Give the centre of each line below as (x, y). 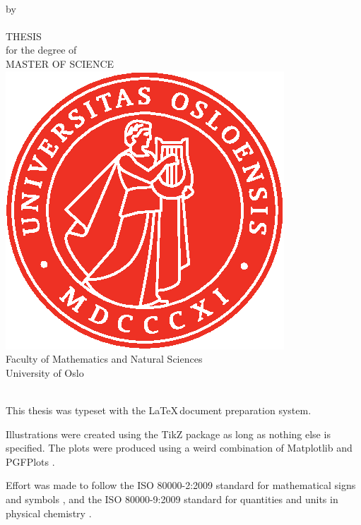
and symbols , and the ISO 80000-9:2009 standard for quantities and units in (172, 499)
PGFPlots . (30, 461)
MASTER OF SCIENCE (60, 63)
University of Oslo (45, 372)
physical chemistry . (49, 513)
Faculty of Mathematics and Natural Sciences (104, 359)
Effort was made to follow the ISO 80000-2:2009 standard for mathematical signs (181, 485)
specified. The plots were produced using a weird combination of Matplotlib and (179, 448)
